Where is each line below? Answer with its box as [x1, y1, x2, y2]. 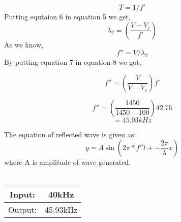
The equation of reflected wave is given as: [4, 129, 136, 139]
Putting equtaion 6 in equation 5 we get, [4, 11, 131, 21]
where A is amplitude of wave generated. [4, 157, 131, 167]
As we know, [4, 39, 44, 50]
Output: [8, 203, 37, 215]
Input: [10, 188, 35, 200]
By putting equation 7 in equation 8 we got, [4, 57, 141, 67]
